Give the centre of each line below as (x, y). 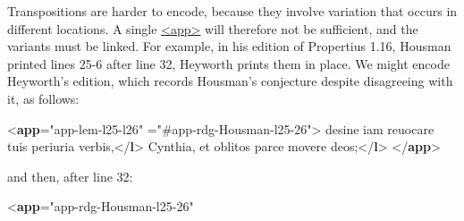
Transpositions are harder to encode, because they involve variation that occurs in (232, 11)
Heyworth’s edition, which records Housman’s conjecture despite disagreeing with (230, 81)
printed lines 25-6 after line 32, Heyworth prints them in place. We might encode (228, 63)
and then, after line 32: (70, 176)
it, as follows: (43, 98)
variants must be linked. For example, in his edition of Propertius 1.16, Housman (229, 46)
